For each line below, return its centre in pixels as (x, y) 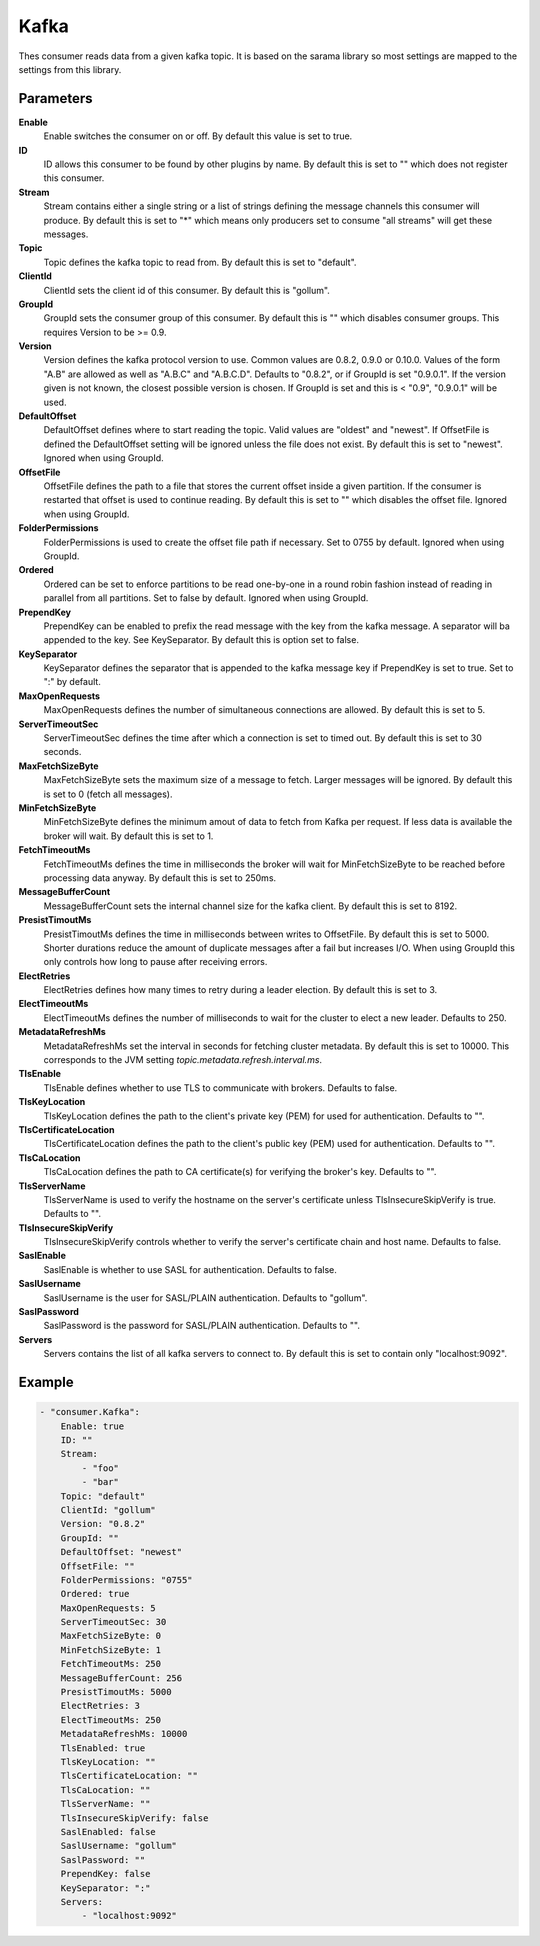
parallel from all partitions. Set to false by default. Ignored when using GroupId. (206, 598)
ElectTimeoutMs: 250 (111, 1719)
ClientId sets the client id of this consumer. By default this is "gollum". (186, 290)
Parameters (55, 98)
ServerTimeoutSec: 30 (113, 1622)
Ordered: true (95, 1594)
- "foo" (100, 1468)
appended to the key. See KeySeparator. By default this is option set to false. (201, 640)
